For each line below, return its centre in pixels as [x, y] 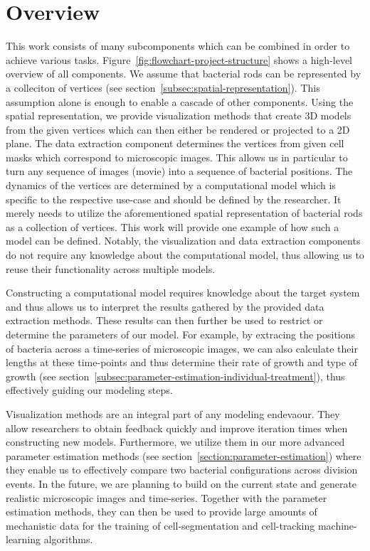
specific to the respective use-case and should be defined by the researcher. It [174, 199]
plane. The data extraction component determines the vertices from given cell [175, 143]
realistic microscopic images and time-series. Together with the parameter [166, 497]
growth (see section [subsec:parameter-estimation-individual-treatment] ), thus [175, 376]
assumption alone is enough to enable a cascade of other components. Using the [180, 101]
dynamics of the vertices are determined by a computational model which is [171, 185]
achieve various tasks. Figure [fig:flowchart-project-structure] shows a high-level [179, 59]
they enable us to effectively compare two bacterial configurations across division [182, 470]
